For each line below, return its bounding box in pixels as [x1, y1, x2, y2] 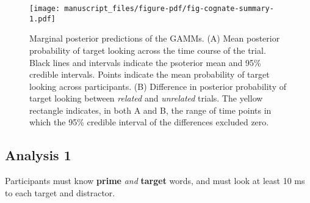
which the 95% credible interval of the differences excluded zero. [29, 116, 269, 128]
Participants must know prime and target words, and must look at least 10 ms [5, 174, 305, 187]
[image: [29, 4, 60, 13]
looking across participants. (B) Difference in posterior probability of [29, 79, 286, 92]
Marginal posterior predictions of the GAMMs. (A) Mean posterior [29, 32, 280, 45]
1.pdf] [29, 14, 56, 23]
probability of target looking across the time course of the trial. [29, 43, 266, 56]
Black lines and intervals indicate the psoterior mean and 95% [29, 56, 261, 68]
